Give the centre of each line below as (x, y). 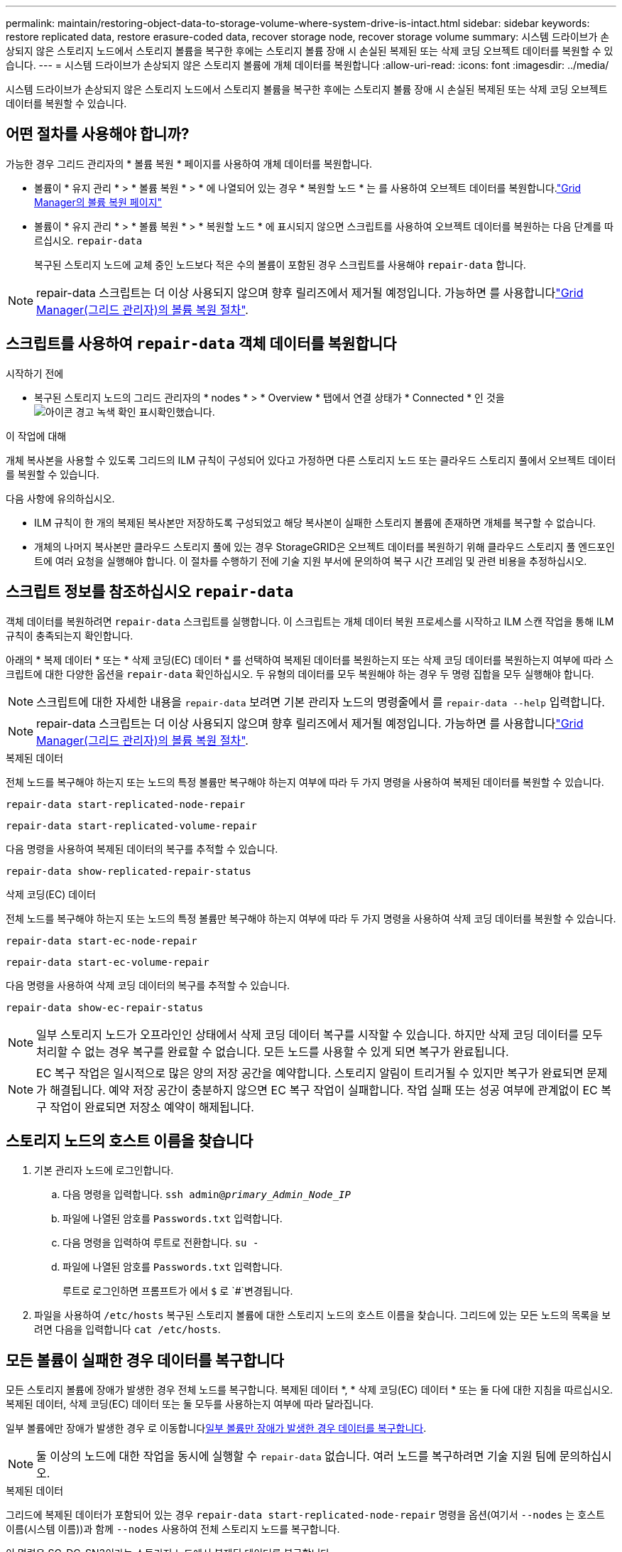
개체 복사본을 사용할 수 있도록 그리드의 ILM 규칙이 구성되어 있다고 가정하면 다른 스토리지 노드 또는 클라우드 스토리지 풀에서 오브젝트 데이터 (311, 460)
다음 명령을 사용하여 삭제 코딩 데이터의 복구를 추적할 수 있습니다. (148, 985)
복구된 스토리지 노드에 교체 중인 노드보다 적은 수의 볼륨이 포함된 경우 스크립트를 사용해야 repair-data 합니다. (280, 264)
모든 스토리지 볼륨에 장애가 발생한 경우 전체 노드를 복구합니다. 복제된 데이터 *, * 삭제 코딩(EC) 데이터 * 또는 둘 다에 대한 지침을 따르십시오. (310, 1390)
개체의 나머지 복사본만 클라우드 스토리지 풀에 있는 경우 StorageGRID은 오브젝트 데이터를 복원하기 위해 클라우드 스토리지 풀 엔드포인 (324, 546)
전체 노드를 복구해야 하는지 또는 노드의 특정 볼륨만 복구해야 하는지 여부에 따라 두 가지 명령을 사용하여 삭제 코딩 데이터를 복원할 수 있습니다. (311, 918)
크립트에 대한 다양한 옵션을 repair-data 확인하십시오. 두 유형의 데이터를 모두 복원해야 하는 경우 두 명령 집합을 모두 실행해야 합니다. (300, 674)
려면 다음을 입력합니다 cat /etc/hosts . (127, 1330)
